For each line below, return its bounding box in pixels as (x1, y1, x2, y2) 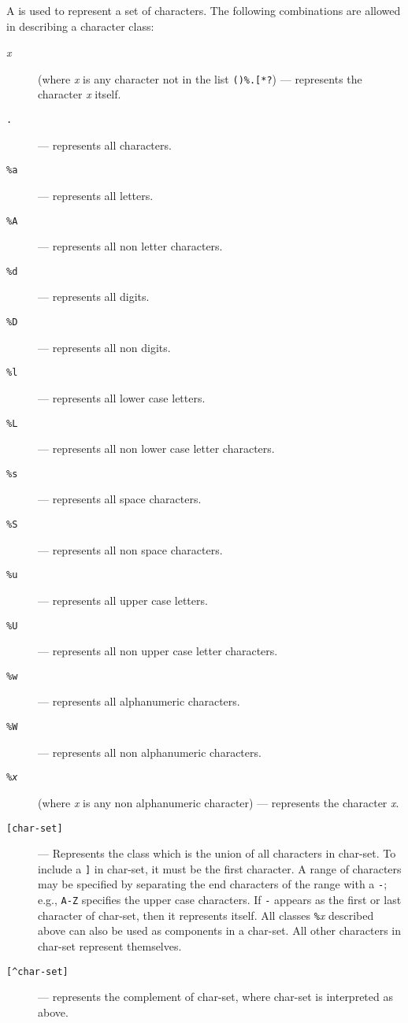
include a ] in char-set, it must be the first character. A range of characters (38, 860, 402, 877)
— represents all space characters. (38, 491, 202, 507)
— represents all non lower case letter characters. (38, 440, 275, 457)
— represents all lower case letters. (38, 389, 206, 406)
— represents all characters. (38, 136, 172, 153)
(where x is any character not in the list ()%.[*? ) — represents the (38, 70, 362, 87)
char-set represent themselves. (38, 938, 182, 954)
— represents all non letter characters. (38, 238, 223, 254)
